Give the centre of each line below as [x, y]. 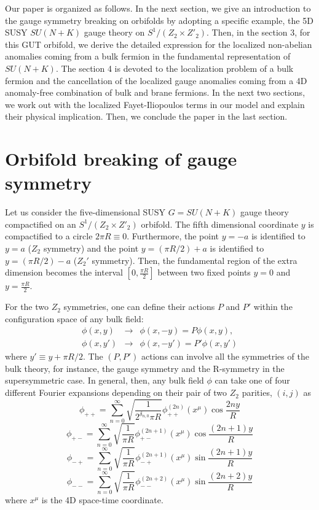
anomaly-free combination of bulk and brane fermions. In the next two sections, [155, 92]
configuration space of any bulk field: [74, 318]
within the [273, 307]
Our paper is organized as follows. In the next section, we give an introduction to [158, 8]
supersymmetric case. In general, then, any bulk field [104, 380]
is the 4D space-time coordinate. [102, 500]
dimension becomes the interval [64, 272]
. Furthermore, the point [173, 236]
